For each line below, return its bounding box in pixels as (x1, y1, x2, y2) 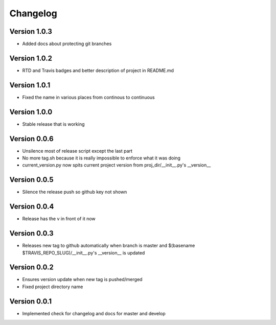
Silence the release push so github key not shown (22, 189, 127, 195)
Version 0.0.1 (9, 297, 52, 306)
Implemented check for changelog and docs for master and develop (22, 310, 166, 316)
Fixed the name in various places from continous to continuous (22, 94, 155, 100)
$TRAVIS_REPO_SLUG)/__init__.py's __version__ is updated (22, 249, 145, 256)
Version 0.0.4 (9, 202, 54, 211)
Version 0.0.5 (9, 175, 54, 184)
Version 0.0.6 (9, 134, 54, 143)
